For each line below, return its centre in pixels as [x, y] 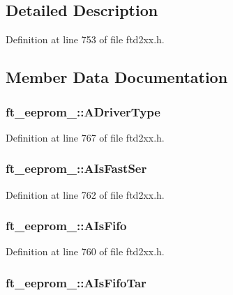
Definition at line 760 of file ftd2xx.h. [85, 251]
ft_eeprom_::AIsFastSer [76, 168]
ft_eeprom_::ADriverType [83, 111]
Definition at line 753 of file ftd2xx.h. [85, 39]
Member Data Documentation [117, 77]
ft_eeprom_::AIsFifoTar [76, 282]
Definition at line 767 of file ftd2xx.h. [85, 137]
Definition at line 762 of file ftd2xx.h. [85, 194]
